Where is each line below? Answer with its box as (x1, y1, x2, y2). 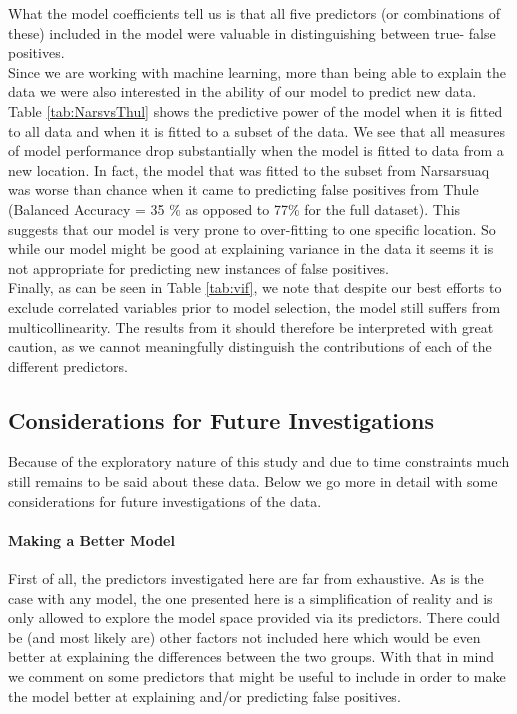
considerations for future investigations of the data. (8, 490, 322, 511)
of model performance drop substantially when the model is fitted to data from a (8, 140, 504, 161)
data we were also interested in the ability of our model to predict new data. (8, 81, 477, 102)
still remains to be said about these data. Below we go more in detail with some (8, 471, 498, 492)
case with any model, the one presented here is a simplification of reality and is (8, 587, 493, 608)
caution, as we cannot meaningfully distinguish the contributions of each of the (8, 336, 492, 357)
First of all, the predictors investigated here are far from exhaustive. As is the (8, 568, 484, 589)
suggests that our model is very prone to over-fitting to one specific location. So (8, 218, 496, 239)
